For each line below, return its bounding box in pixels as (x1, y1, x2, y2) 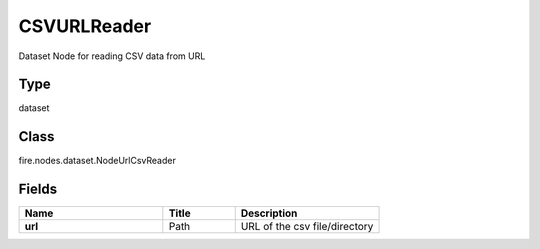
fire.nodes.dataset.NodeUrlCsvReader (18, 155, 177, 167)
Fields (18, 181, 58, 198)
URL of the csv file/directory (240, 220, 374, 234)
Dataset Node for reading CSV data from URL (18, 50, 206, 62)
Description (240, 206, 298, 220)
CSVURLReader (18, 15, 152, 37)
